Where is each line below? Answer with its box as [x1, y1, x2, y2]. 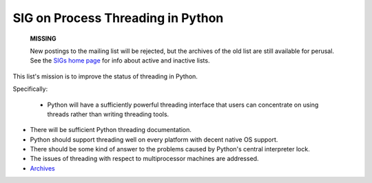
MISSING [30, 34, 56, 43]
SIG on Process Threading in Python [12, 10, 224, 25]
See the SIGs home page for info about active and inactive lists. [30, 56, 210, 65]
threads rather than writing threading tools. [47, 110, 169, 118]
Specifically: [12, 85, 48, 93]
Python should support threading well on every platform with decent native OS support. [30, 135, 278, 144]
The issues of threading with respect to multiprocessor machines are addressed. [30, 155, 259, 163]
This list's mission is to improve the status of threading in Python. [12, 72, 198, 80]
